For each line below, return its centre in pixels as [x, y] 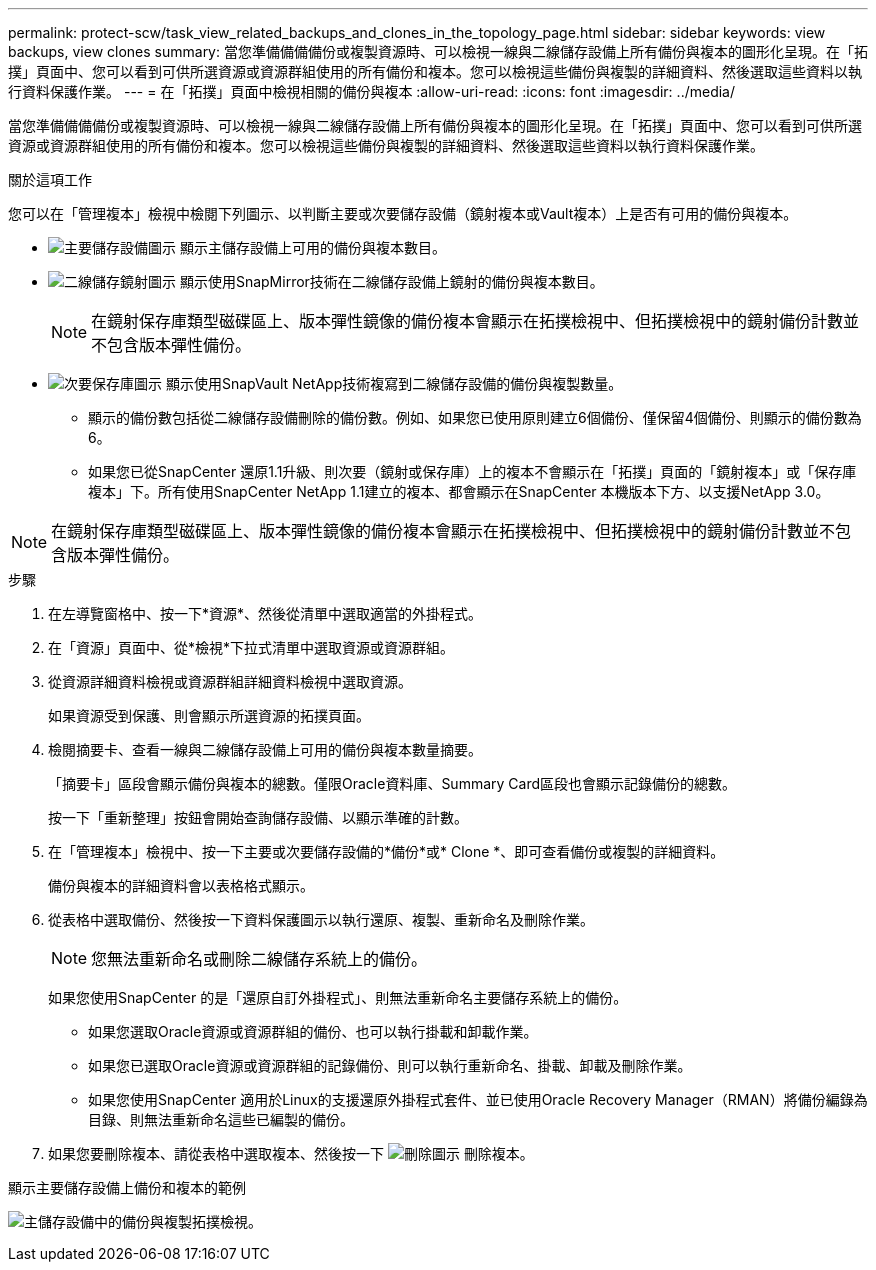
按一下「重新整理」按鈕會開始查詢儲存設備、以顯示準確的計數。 [258, 817]
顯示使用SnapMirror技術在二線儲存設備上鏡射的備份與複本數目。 [391, 281]
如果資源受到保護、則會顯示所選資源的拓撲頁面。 [209, 715]
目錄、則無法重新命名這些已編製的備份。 [221, 1119]
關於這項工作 [50, 179]
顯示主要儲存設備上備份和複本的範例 [127, 1187]
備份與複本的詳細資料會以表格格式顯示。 [181, 885]
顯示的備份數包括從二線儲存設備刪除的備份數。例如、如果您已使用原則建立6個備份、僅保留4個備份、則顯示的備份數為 [475, 417]
